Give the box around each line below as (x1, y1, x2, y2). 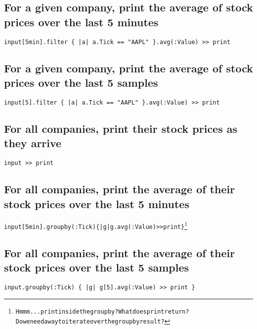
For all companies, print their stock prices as (4, 120, 238, 136)
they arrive (4, 135, 62, 151)
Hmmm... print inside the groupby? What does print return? (15, 308, 189, 315)
